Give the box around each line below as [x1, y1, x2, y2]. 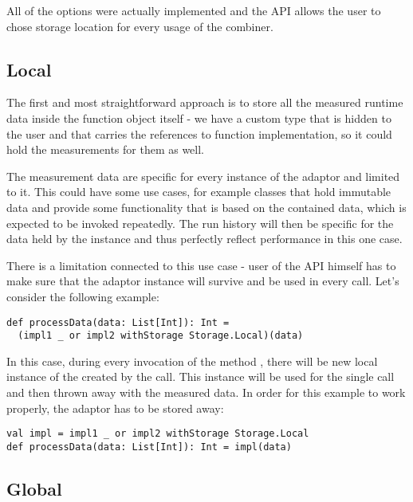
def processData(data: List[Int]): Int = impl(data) [6, 441, 292, 453]
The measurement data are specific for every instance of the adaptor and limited [6, 167, 400, 184]
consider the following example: [6, 288, 159, 304]
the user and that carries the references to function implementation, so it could [6, 125, 392, 142]
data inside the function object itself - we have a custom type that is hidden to [6, 109, 391, 126]
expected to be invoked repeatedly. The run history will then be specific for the [6, 214, 394, 231]
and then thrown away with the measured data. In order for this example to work [6, 384, 406, 401]
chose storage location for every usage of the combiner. [6, 18, 273, 34]
